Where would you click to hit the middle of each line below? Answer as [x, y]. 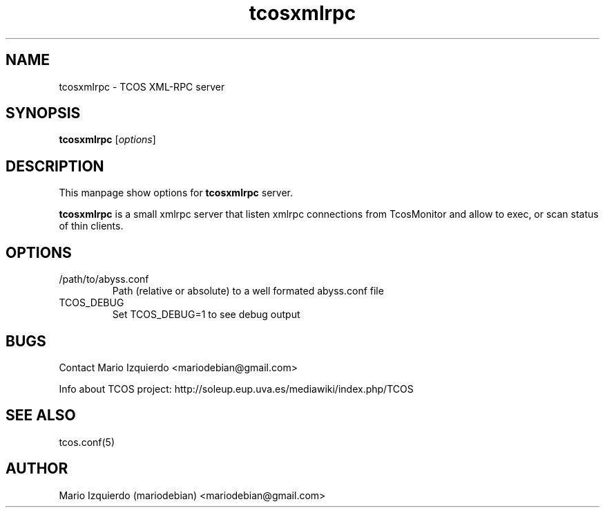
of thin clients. [91, 226]
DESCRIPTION [55, 166]
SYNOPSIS [43, 113]
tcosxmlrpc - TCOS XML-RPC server [142, 86]
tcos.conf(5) [87, 442]
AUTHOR [37, 469]
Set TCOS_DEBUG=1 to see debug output [206, 315]
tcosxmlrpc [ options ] [107, 140]
